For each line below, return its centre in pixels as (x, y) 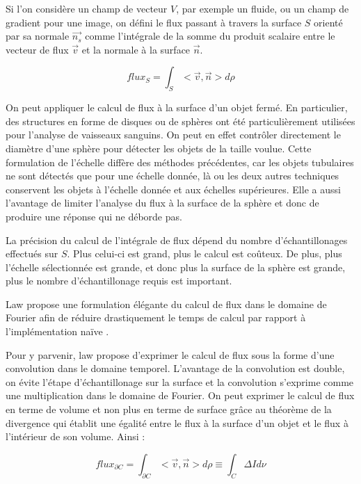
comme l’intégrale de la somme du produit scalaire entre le (210, 36)
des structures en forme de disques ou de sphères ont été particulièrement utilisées (180, 121)
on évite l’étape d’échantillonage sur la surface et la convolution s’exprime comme (180, 381)
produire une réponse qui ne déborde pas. (94, 216)
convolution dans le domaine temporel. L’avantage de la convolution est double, (175, 368)
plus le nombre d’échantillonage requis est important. (119, 281)
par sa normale (38, 36)
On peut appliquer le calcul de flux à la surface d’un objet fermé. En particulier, (177, 107)
